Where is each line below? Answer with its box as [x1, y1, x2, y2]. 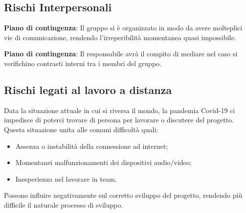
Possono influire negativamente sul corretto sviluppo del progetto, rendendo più [4, 190, 243, 200]
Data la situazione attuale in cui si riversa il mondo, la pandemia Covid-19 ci [4, 105, 235, 115]
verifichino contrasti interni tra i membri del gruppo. [4, 58, 161, 68]
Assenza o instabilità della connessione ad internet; [15, 141, 168, 151]
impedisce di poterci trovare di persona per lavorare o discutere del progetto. [4, 115, 234, 125]
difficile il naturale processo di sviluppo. [4, 199, 123, 210]
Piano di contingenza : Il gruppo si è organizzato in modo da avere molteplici [4, 23, 243, 33]
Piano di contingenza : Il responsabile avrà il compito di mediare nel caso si [4, 48, 238, 59]
